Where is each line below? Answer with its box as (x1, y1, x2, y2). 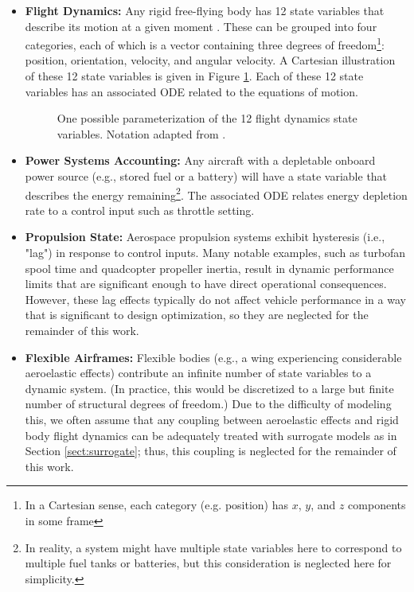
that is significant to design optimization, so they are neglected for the (25, 306, 369, 323)
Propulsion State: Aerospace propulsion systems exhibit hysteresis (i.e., (25, 228, 385, 245)
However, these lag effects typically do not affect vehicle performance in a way (25, 290, 406, 307)
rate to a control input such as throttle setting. (25, 201, 255, 218)
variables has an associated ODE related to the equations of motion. (25, 83, 358, 99)
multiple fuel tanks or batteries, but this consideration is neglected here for (25, 555, 392, 571)
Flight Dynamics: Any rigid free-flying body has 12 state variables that (25, 2, 385, 18)
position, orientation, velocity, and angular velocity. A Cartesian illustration (25, 52, 396, 68)
